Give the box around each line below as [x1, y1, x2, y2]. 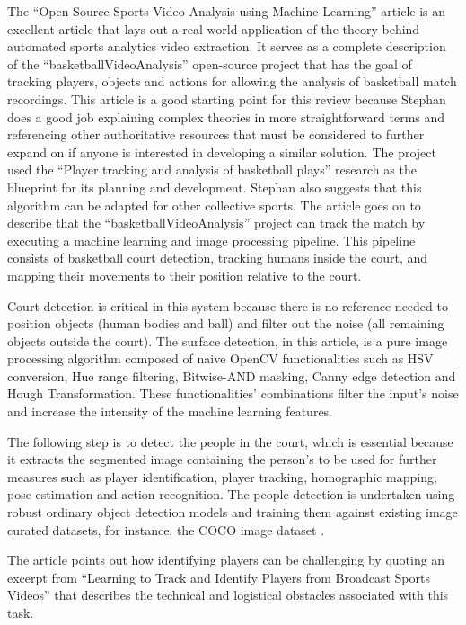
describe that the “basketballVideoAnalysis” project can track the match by [7, 213, 426, 232]
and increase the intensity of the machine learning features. [7, 402, 333, 421]
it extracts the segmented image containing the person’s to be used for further [7, 450, 437, 469]
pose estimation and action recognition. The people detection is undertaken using [7, 485, 455, 504]
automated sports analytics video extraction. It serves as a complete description [7, 37, 446, 56]
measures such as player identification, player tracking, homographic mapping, [7, 467, 437, 486]
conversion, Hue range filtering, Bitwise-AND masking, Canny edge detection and [7, 366, 456, 385]
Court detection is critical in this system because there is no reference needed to [7, 296, 448, 315]
